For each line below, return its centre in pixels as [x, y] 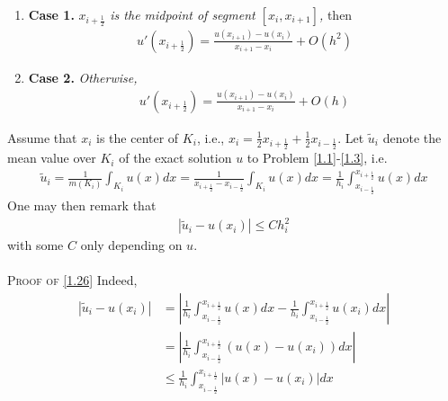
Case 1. [51, 14]
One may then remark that [82, 205]
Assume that [42, 137]
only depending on [131, 245]
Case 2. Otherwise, [83, 77]
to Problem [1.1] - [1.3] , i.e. [317, 158]
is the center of [138, 137]
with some [36, 245]
